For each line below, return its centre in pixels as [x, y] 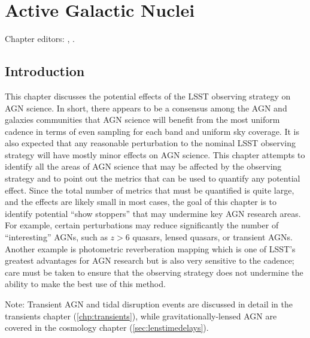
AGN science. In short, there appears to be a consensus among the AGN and [146, 108]
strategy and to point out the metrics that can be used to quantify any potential [153, 178]
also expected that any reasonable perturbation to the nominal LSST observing [150, 143]
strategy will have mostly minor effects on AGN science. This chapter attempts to [155, 154]
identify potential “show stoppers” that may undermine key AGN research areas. [153, 213]
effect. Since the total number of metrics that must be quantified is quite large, [150, 190]
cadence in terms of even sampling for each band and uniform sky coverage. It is [152, 131]
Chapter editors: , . [40, 39]
